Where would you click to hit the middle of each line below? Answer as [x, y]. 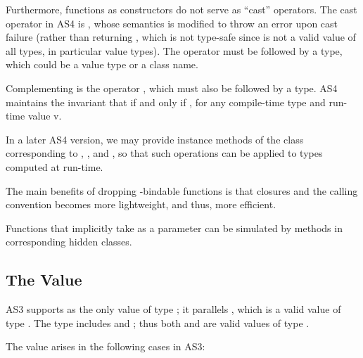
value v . [45, 116]
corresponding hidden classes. [69, 242]
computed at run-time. [55, 166]
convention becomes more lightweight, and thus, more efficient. [141, 204]
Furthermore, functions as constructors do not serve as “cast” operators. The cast [181, 9]
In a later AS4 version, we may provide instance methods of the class [155, 139]
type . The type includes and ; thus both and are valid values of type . [158, 322]
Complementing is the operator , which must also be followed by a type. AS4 [172, 88]
